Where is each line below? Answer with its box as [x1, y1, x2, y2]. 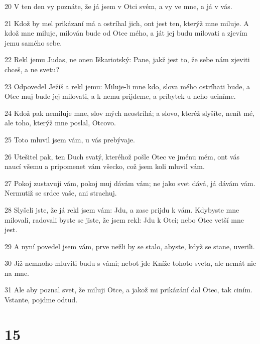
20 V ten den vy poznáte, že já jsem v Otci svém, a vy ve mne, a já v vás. [5, 1, 232, 11]
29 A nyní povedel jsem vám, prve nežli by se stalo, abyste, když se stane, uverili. [5, 241, 255, 251]
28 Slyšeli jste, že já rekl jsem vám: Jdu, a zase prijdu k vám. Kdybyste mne [5, 204, 239, 215]
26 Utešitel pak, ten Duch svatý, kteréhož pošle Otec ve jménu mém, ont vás [5, 151, 239, 161]
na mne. [5, 267, 29, 278]
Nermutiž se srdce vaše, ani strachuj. [5, 188, 117, 198]
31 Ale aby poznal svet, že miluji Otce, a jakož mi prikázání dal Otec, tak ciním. [5, 284, 252, 295]
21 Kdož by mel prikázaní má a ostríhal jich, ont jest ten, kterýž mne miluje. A [5, 18, 249, 28]
